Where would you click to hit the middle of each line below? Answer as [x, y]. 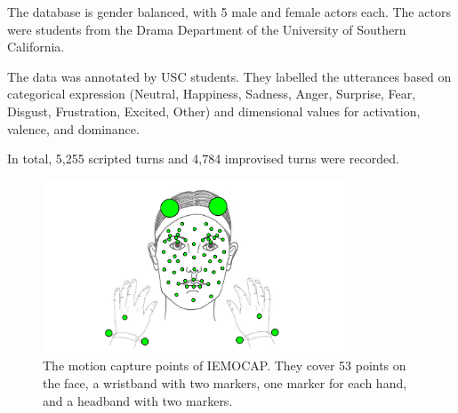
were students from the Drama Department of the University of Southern [207, 29]
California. [36, 47]
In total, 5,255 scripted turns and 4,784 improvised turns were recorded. [203, 159]
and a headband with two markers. [138, 400]
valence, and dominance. [73, 128]
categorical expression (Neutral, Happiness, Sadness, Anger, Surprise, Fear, [212, 94]
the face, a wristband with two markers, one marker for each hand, [225, 383]
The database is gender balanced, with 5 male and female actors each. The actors [229, 12]
